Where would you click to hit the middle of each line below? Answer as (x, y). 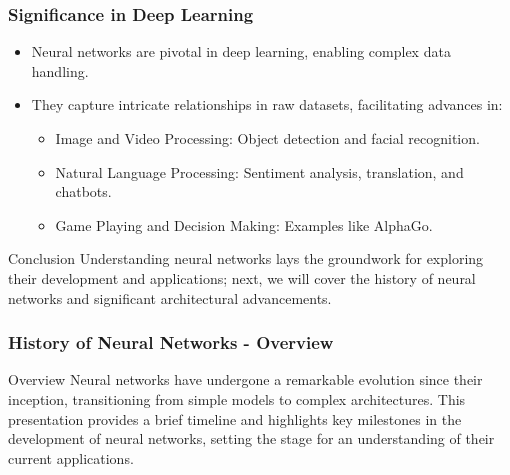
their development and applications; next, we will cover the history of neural (242, 277)
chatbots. (83, 191)
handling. (60, 70)
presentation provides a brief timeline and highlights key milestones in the (235, 418)
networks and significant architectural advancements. (170, 297)
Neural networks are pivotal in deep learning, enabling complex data (241, 51)
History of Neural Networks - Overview (171, 342)
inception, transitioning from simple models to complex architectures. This (237, 398)
